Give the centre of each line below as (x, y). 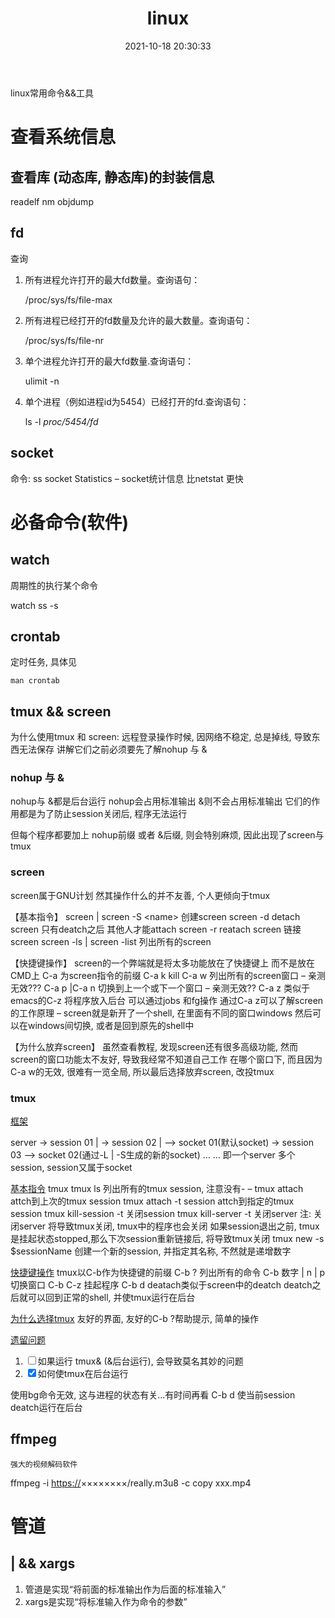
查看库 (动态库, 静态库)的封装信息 (112, 177)
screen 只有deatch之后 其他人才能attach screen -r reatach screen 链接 (156, 929)
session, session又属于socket (71, 1168)
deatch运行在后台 (46, 1408)
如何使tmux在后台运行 (83, 1374)
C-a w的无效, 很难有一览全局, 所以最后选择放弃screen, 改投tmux (142, 1071)
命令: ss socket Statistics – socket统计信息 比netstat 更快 (127, 478)
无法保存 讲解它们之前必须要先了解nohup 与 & (113, 749)
